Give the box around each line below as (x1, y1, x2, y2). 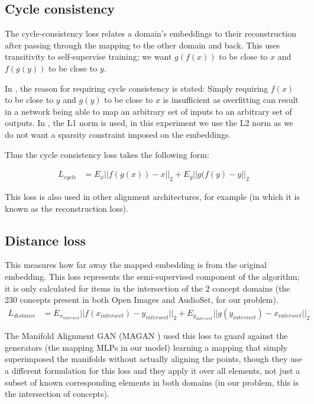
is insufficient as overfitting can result (163, 93, 299, 106)
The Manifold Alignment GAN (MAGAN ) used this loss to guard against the (5, 329, 288, 342)
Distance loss (5, 231, 86, 249)
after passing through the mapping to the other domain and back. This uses (5, 38, 280, 51)
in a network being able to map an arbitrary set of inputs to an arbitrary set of (5, 105, 292, 117)
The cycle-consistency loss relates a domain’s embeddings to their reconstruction (5, 27, 297, 40)
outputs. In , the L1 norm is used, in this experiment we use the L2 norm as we (5, 117, 293, 129)
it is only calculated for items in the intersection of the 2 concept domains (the (5, 282, 290, 294)
